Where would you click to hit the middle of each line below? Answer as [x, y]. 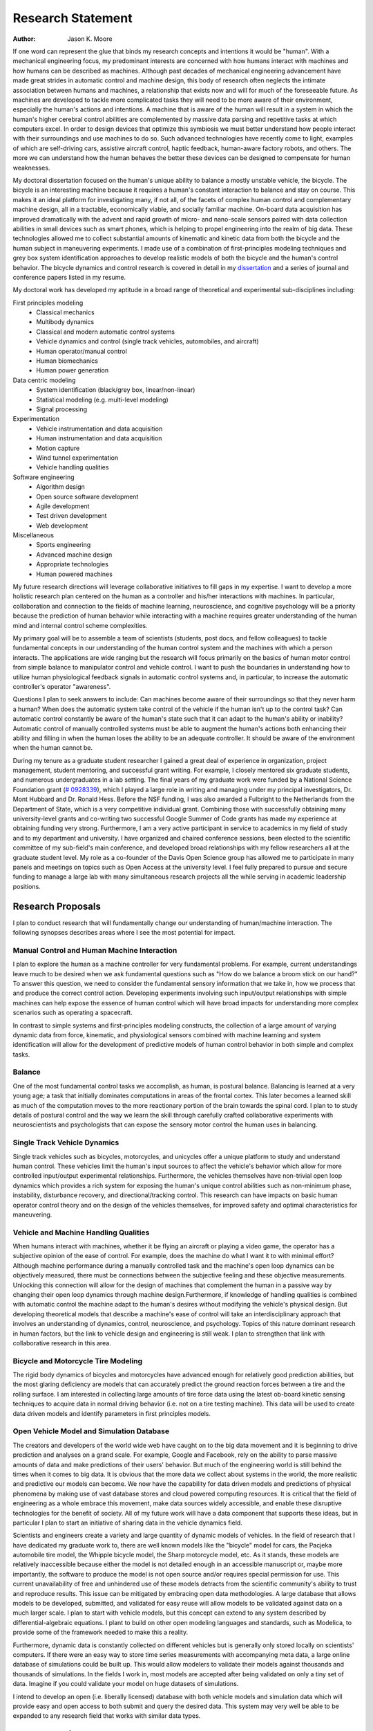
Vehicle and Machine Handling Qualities [81, 1232]
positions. [27, 886]
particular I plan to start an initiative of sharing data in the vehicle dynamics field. [128, 1523]
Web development [62, 526]
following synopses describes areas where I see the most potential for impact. [124, 933]
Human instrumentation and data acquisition [99, 438]
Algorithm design [61, 487]
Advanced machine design [74, 555]
